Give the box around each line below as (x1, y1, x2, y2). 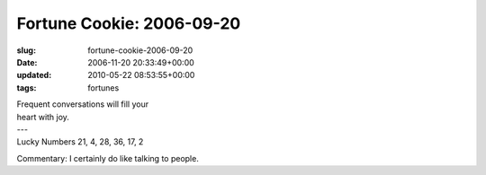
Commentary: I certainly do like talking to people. (16, 153, 200, 163)
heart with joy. (16, 111, 69, 122)
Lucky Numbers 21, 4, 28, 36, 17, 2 (16, 136, 144, 147)
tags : (16, 82, 37, 93)
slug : (16, 45, 36, 56)
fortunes (87, 82, 120, 93)
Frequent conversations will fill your (16, 99, 148, 109)
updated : (16, 70, 52, 81)
